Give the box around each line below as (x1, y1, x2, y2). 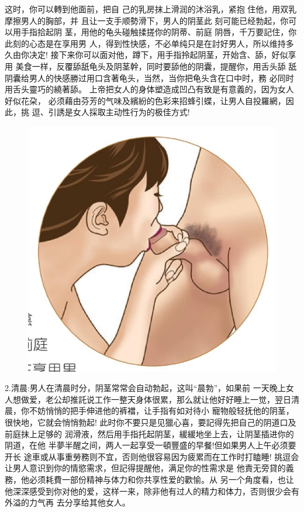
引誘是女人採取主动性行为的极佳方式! (48, 106, 190, 118)
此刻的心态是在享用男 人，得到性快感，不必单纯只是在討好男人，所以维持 (5, 37, 286, 49)
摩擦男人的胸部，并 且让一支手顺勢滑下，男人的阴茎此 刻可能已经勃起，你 (5, 14, 289, 26)
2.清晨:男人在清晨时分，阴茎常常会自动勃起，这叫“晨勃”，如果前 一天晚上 (5, 382, 286, 394)
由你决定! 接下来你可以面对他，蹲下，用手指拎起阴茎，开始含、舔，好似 (12, 49, 288, 61)
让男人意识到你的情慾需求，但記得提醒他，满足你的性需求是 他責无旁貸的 (5, 462, 286, 474)
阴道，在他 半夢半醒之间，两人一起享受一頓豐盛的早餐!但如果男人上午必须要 (5, 439, 296, 451)
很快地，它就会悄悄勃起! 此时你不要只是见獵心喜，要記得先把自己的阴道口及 (5, 416, 296, 428)
